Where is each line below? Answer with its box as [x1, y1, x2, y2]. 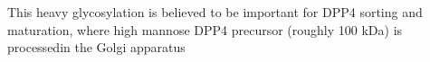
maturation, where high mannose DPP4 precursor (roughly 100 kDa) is [7, 20, 403, 39]
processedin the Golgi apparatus [7, 38, 186, 57]
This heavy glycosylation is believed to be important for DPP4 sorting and [7, 3, 423, 21]
